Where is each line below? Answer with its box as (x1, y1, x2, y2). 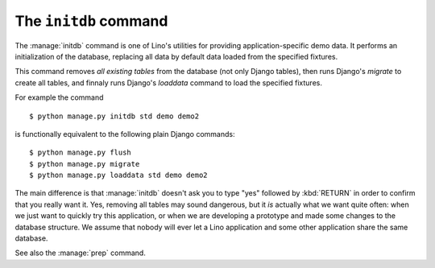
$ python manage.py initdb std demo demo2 (29, 111, 200, 121)
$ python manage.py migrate (29, 159, 140, 168)
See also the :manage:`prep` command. (14, 248, 147, 258)
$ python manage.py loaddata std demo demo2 (29, 171, 209, 180)
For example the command (14, 93, 104, 102)
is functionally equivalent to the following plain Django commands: (14, 129, 235, 138)
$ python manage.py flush (29, 148, 132, 157)
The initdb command (14, 12, 168, 30)
